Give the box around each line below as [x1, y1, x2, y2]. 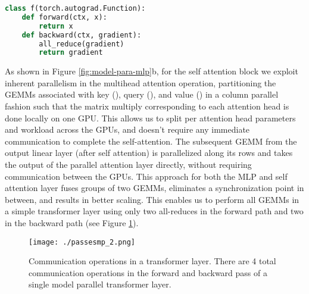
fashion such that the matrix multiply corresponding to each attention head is [5, 100, 289, 112]
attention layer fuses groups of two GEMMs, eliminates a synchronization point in [5, 182, 304, 194]
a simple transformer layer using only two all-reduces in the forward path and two [5, 205, 304, 217]
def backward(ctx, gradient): [21, 30, 142, 39]
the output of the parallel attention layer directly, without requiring [5, 158, 252, 170]
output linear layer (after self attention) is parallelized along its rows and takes [5, 146, 293, 159]
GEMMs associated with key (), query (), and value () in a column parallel [5, 88, 279, 101]
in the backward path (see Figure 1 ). [5, 216, 139, 229]
